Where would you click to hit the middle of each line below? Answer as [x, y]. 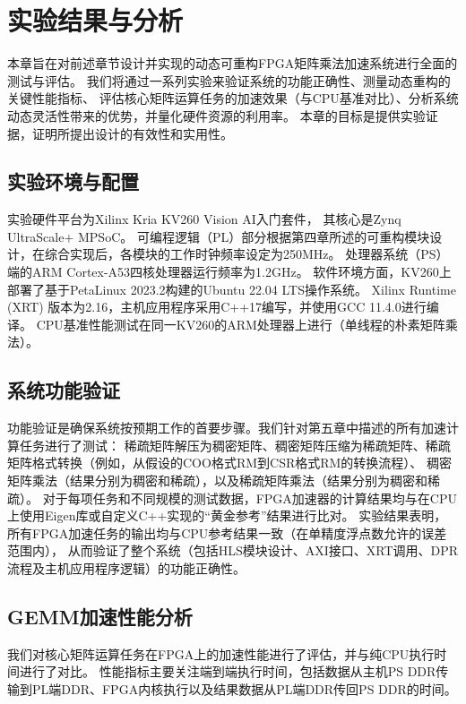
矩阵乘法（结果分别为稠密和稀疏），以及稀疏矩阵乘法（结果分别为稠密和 [217, 481]
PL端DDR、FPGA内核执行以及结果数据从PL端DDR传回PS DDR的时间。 [244, 688]
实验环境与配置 [73, 181]
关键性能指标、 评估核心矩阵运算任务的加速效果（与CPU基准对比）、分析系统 [233, 98]
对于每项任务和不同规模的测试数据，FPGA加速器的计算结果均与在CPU [250, 498]
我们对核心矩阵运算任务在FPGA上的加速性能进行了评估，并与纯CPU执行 [221, 653]
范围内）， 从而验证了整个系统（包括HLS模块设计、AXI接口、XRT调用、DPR [233, 550]
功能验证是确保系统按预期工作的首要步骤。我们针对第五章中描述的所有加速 [227, 428]
